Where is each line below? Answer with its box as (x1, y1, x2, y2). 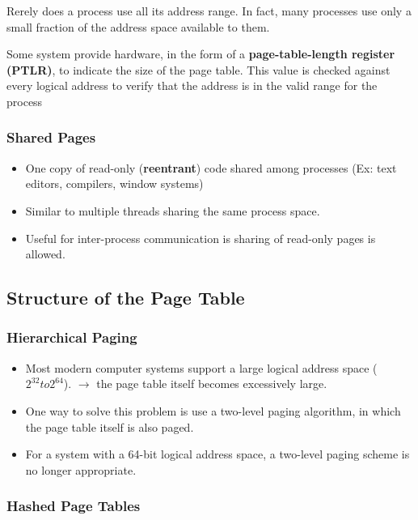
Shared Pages (6, 127, 96, 147)
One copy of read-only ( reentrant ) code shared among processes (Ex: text (25, 159, 397, 176)
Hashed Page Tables (6, 496, 141, 516)
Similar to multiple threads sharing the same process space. (25, 202, 320, 219)
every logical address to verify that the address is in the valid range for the (6, 77, 378, 94)
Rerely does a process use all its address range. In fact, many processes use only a (6, 2, 412, 19)
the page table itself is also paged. (25, 418, 194, 435)
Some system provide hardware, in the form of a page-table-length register (6, 45, 395, 62)
